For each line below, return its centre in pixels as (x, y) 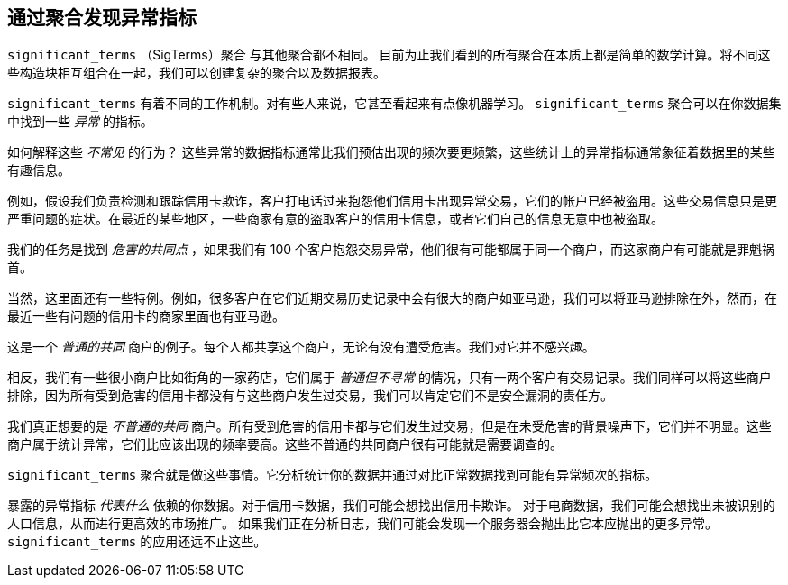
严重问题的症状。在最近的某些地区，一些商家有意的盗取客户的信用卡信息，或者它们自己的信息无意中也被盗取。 (335, 219)
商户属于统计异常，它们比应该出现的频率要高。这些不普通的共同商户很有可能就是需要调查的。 (285, 444)
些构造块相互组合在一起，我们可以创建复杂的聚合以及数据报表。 (197, 73)
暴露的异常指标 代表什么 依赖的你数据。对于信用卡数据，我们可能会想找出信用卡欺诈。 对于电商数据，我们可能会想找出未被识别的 (391, 506)
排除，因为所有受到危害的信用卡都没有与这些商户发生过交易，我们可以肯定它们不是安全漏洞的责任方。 (310, 396)
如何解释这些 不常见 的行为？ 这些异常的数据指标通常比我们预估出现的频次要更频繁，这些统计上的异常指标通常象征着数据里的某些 (391, 152)
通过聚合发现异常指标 (102, 18)
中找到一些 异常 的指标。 (80, 122)
